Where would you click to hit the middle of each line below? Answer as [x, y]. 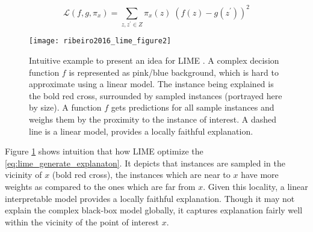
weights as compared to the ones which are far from [100, 186]
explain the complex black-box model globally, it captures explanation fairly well [154, 210]
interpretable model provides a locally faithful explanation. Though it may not [150, 198]
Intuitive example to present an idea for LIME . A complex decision [154, 60]
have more [260, 175]
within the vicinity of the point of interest [82, 221]
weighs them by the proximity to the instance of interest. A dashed [153, 119]
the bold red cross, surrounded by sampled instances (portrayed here [156, 95]
